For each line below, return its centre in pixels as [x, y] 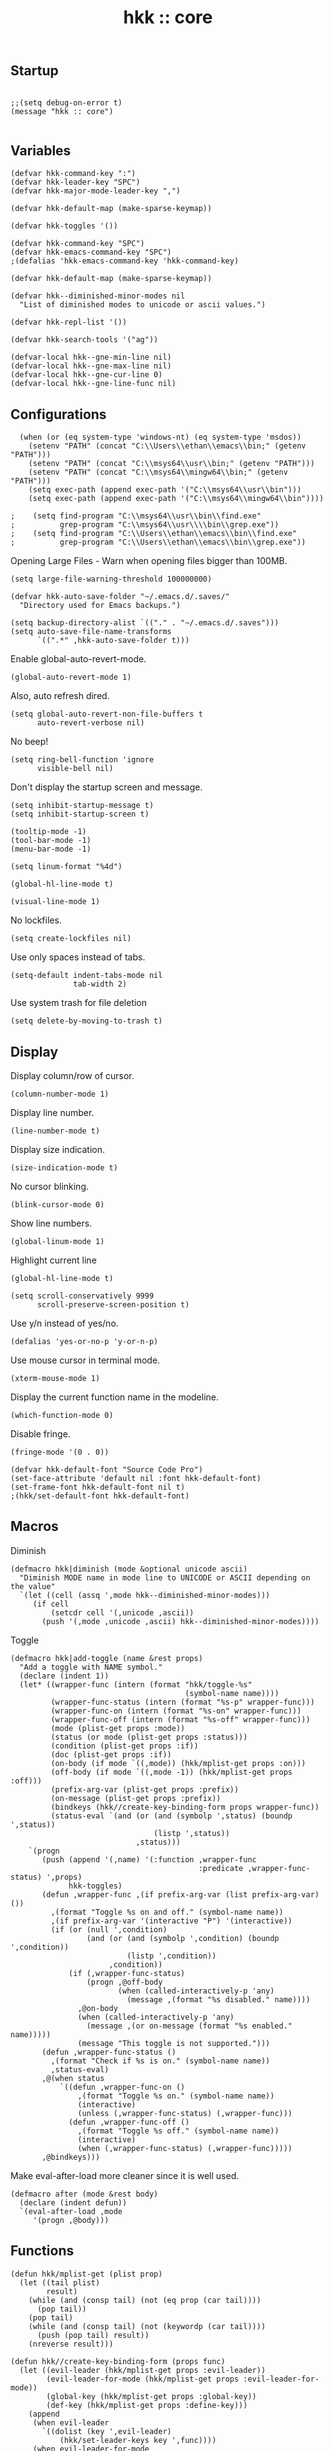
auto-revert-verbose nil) [90, 723]
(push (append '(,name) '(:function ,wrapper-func [149, 1859]
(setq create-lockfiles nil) [71, 939]
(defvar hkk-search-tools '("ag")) [84, 340]
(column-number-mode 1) [60, 1094]
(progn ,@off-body [124, 1982]
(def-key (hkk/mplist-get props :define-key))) [147, 2405]
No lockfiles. [36, 920]
